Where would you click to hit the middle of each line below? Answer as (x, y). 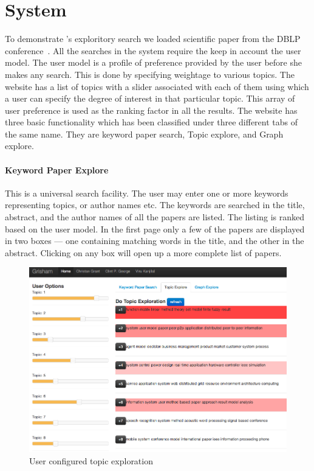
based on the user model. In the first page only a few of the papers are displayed (155, 229)
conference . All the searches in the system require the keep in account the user (153, 50)
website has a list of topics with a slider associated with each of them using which (157, 86)
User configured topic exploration (91, 461)
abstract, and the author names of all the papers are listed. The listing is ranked (155, 217)
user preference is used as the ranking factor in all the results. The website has (151, 110)
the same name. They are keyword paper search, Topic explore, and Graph (144, 134)
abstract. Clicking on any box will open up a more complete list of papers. (143, 252)
